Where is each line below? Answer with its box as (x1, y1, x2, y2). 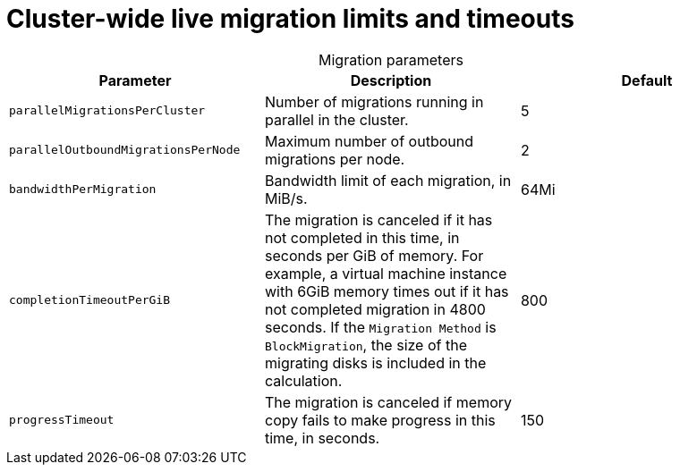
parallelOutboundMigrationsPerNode (9, 143, 241, 157)
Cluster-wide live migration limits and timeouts (6, 4, 574, 34)
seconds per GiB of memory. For (264, 246, 484, 265)
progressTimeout (9, 413, 115, 427)
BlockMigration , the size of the (264, 335, 467, 354)
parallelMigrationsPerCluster (9, 104, 206, 118)
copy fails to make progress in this (264, 410, 496, 429)
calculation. (264, 371, 343, 390)
